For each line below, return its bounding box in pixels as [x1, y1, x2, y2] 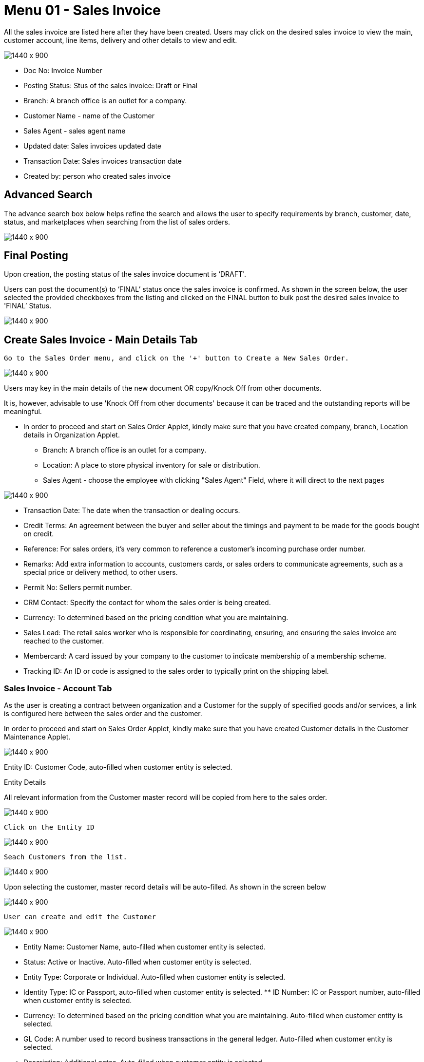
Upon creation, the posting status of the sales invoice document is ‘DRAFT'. [4, 270, 247, 279]
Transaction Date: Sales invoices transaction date [23, 156, 182, 165]
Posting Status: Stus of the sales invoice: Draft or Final [23, 81, 198, 90]
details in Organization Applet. [23, 431, 120, 439]
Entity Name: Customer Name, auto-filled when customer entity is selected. [23, 943, 266, 951]
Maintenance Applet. [4, 733, 71, 741]
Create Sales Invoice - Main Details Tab [4, 333, 198, 346]
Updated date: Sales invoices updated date [23, 141, 162, 150]
